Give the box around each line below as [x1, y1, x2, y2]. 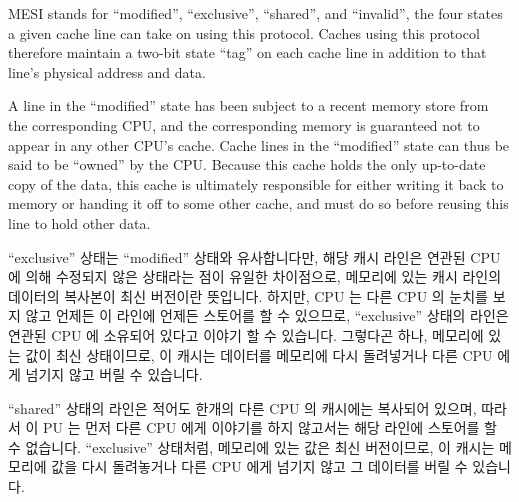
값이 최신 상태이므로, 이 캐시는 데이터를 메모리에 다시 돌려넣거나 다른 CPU [25, 344, 493, 365]
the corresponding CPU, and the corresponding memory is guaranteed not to [8, 114, 480, 135]
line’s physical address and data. [8, 61, 206, 82]
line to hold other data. [8, 212, 151, 233]
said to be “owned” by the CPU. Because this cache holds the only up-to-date [8, 154, 486, 175]
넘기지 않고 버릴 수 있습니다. [25, 364, 203, 385]
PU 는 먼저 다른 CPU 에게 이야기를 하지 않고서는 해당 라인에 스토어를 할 [43, 417, 497, 438]
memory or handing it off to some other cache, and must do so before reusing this [8, 193, 509, 214]
